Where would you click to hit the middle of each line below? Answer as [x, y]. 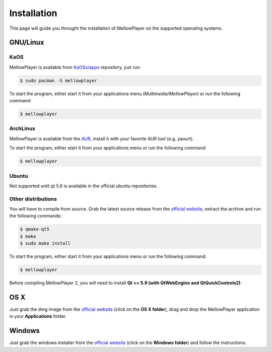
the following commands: [36, 216]
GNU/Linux [27, 43]
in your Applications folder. [38, 316]
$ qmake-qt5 [35, 229]
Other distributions [33, 199]
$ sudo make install [45, 243]
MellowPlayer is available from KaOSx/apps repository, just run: [75, 67]
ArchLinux [22, 128]
